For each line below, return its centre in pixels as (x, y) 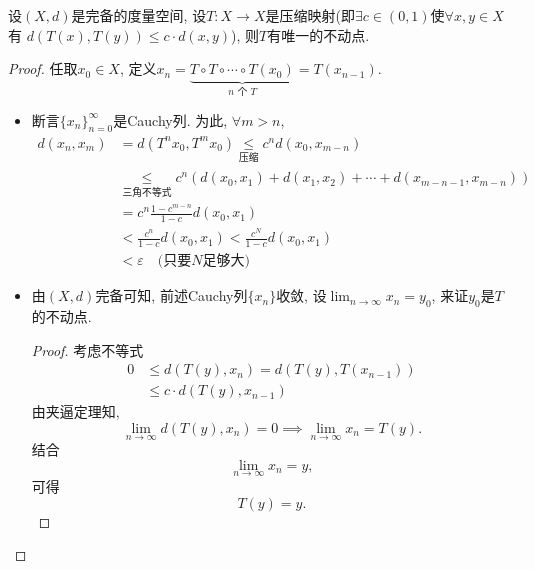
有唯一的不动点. (318, 34)
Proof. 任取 (43, 68)
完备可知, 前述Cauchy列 (171, 295)
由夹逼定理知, (75, 411)
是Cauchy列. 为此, (170, 119)
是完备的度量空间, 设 (139, 15)
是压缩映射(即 (310, 15)
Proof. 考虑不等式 (87, 349)
